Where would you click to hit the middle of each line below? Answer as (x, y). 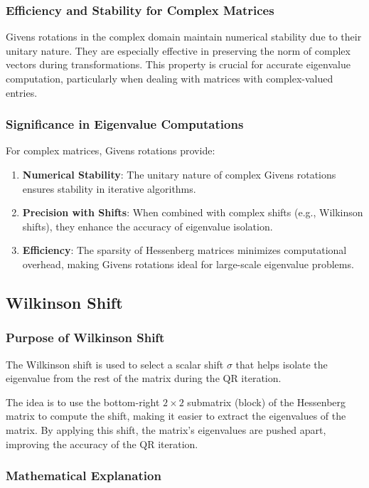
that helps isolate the (282, 364)
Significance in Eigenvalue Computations (125, 124)
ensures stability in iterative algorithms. (109, 188)
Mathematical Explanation (84, 476)
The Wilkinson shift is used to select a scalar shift (115, 364)
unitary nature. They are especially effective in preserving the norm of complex (178, 50)
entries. (22, 92)
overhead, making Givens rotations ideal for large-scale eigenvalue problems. (188, 264)
